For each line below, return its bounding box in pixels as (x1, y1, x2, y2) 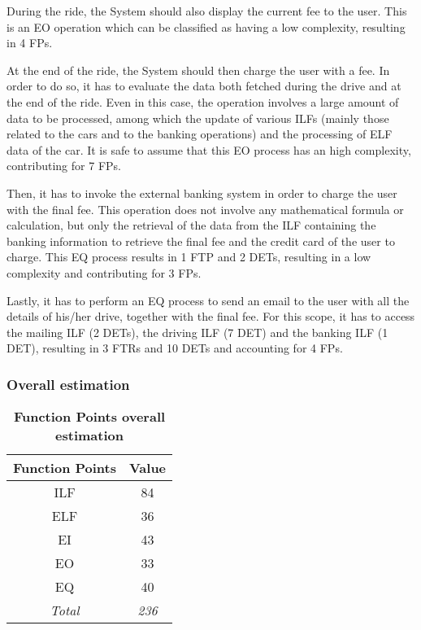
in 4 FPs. (7, 34, 53, 51)
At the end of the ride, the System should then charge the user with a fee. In (7, 61, 390, 78)
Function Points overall (13, 407, 166, 427)
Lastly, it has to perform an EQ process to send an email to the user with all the (7, 291, 410, 308)
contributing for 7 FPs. (7, 157, 121, 174)
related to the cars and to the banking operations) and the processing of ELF (7, 125, 393, 142)
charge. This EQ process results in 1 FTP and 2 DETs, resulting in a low (7, 248, 371, 265)
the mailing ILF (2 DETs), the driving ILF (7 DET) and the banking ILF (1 (7, 323, 388, 340)
